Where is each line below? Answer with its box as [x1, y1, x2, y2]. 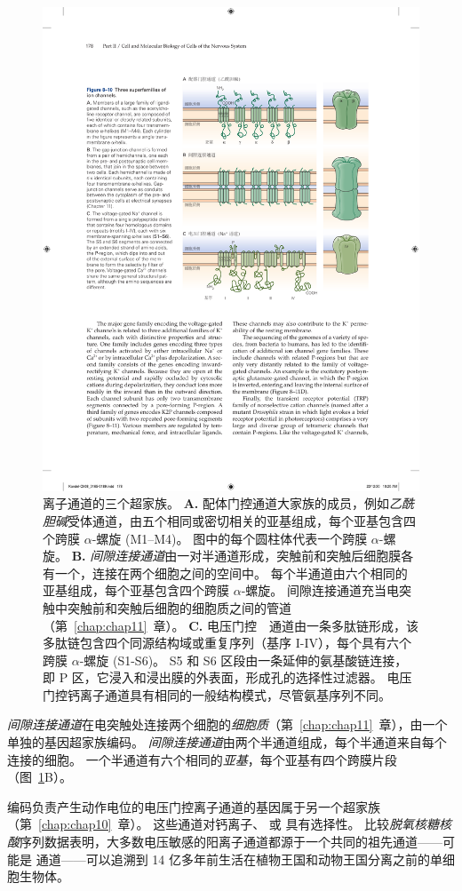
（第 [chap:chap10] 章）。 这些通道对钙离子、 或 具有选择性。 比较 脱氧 [7, 815, 415, 833]
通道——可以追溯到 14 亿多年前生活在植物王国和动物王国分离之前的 [36, 849, 430, 868]
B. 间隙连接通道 [71, 546, 165, 565]
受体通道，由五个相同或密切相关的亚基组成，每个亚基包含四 [68, 511, 416, 529]
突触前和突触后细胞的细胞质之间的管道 [67, 598, 291, 617]
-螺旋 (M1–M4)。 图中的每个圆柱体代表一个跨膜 [92, 529, 368, 547]
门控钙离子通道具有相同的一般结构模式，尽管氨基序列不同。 [43, 685, 391, 704]
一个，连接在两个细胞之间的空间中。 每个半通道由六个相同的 [54, 563, 408, 582]
